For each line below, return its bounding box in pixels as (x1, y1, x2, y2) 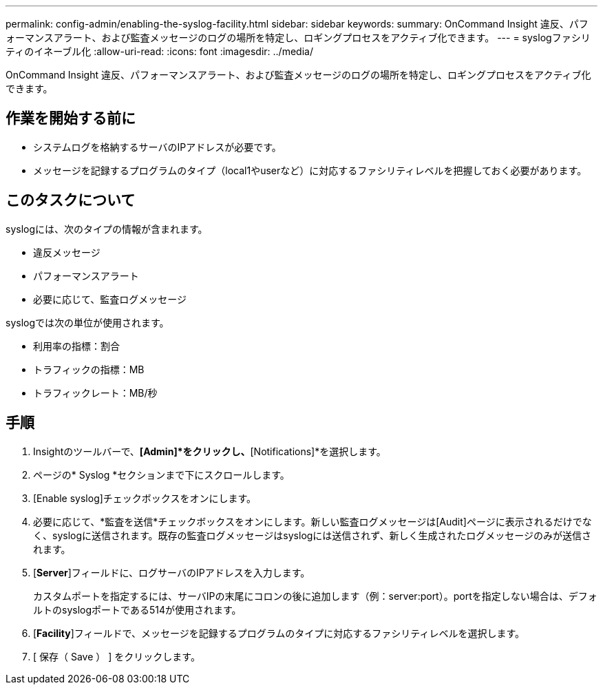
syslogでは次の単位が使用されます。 (6, 316, 169, 328)
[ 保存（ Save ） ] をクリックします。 (33, 650, 200, 662)
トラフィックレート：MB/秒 (33, 386, 158, 399)
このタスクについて (6, 191, 136, 209)
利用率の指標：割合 (33, 339, 120, 352)
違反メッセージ (33, 246, 100, 258)
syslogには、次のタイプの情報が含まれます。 (6, 222, 208, 235)
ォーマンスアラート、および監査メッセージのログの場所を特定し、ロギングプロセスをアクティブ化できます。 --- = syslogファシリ (6, 32, 591, 43)
